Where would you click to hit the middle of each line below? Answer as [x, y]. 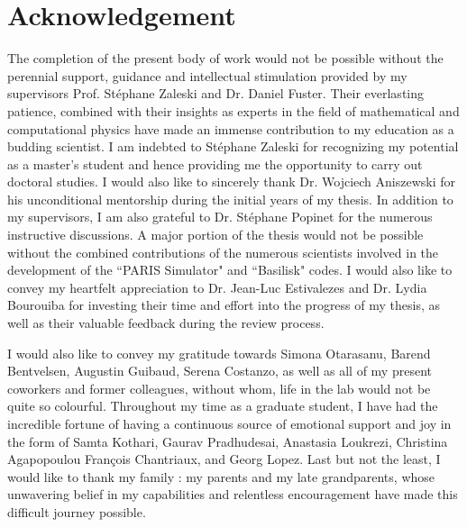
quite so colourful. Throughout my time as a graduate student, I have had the [223, 406]
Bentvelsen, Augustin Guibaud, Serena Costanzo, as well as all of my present [220, 371]
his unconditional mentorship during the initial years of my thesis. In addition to [230, 199]
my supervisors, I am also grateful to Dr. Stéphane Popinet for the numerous [220, 217]
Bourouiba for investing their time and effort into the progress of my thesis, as [224, 305]
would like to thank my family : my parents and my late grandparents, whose [221, 476]
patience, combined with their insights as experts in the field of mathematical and [233, 110]
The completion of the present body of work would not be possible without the [225, 58]
